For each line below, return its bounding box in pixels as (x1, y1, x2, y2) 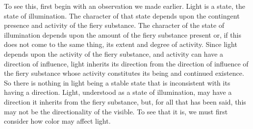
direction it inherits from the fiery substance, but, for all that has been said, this (4, 96, 246, 107)
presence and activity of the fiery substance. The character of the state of (4, 20, 225, 30)
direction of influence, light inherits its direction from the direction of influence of (4, 58, 249, 68)
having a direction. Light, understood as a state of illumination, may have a (4, 87, 232, 97)
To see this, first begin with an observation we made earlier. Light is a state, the (4, 1, 245, 11)
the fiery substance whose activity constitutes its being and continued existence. (4, 68, 244, 78)
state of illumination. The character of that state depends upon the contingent (4, 10, 240, 21)
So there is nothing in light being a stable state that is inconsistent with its (4, 77, 230, 87)
